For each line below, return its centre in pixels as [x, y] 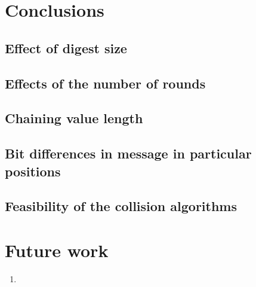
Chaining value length [74, 118]
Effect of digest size [66, 48]
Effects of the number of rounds [105, 83]
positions [33, 171]
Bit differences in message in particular [128, 153]
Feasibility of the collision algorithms [121, 206]
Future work [57, 250]
